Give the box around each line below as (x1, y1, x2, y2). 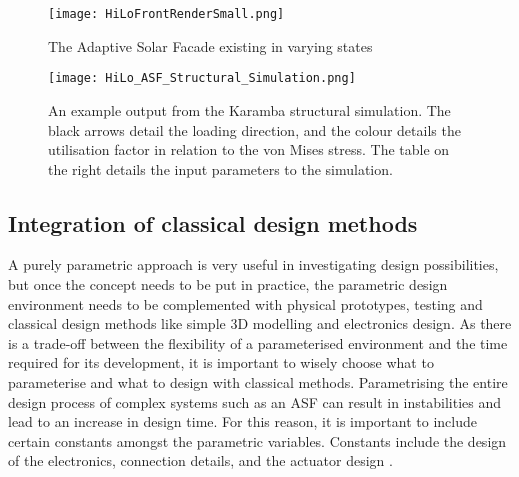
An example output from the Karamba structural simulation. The (48, 99, 451, 120)
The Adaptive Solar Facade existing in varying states (48, 35, 373, 56)
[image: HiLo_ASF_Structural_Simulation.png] (48, 71, 356, 86)
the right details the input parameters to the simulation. (48, 158, 393, 179)
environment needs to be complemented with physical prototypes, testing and (8, 293, 483, 314)
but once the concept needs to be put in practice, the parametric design (8, 274, 448, 295)
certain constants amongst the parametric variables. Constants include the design (8, 430, 507, 451)
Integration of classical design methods (8, 207, 418, 238)
